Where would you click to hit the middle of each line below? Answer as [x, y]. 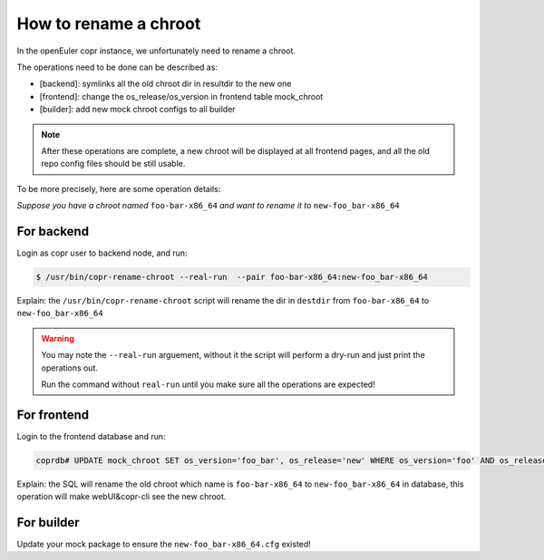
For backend [53, 231]
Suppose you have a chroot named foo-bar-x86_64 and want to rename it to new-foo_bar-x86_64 [209, 206]
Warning [58, 338]
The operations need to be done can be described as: [117, 67]
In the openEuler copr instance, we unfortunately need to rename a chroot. [156, 51]
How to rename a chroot [109, 24]
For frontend [53, 415]
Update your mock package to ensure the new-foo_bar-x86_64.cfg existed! [164, 545]
